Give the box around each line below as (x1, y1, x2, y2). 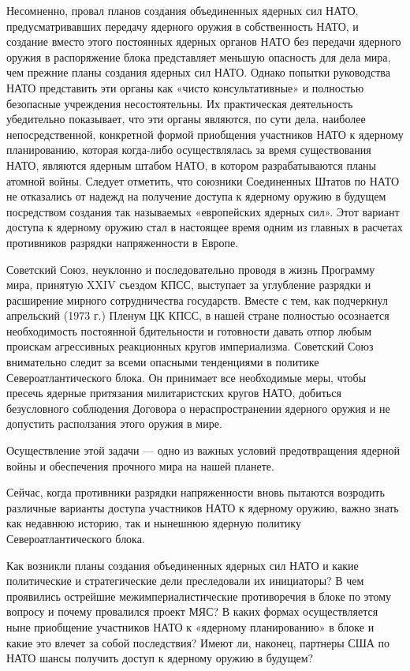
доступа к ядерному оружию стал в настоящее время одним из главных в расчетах (6, 219, 403, 235)
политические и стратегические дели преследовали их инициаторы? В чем (6, 572, 364, 589)
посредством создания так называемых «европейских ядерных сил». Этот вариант (6, 203, 400, 219)
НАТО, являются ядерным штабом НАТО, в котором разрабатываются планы (6, 156, 377, 173)
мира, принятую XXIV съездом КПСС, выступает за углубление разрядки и (6, 276, 371, 293)
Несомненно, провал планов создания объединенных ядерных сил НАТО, (6, 2, 359, 18)
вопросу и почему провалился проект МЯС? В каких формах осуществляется (6, 603, 378, 620)
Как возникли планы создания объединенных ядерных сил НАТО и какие (6, 557, 359, 573)
